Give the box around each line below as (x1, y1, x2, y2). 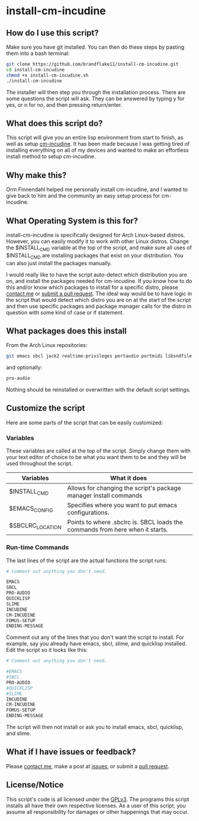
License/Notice (6, 780, 64, 790)
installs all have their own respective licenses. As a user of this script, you (6, 802, 186, 809)
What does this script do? (6, 118, 103, 128)
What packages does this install (6, 326, 127, 336)
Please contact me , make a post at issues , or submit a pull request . (6, 762, 170, 769)
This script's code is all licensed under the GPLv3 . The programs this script (6, 795, 190, 803)
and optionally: (6, 364, 43, 371)
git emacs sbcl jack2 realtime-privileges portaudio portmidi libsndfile (6, 353, 192, 359)
